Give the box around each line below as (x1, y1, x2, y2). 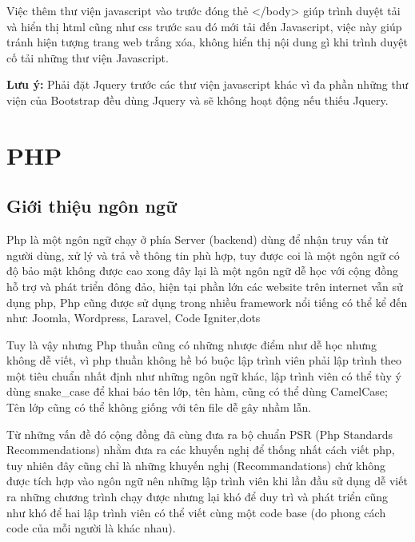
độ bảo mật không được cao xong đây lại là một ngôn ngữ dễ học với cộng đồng (6, 262, 399, 279)
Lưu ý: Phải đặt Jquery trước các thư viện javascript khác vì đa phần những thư (6, 76, 409, 93)
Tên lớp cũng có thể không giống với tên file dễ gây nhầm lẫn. (6, 399, 312, 416)
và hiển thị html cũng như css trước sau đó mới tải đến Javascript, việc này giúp (6, 18, 402, 34)
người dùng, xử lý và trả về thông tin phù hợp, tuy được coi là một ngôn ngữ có (6, 246, 400, 263)
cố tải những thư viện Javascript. (6, 49, 169, 66)
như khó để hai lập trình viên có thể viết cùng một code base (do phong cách (6, 504, 386, 520)
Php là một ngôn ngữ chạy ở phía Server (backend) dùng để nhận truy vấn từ (6, 231, 389, 248)
